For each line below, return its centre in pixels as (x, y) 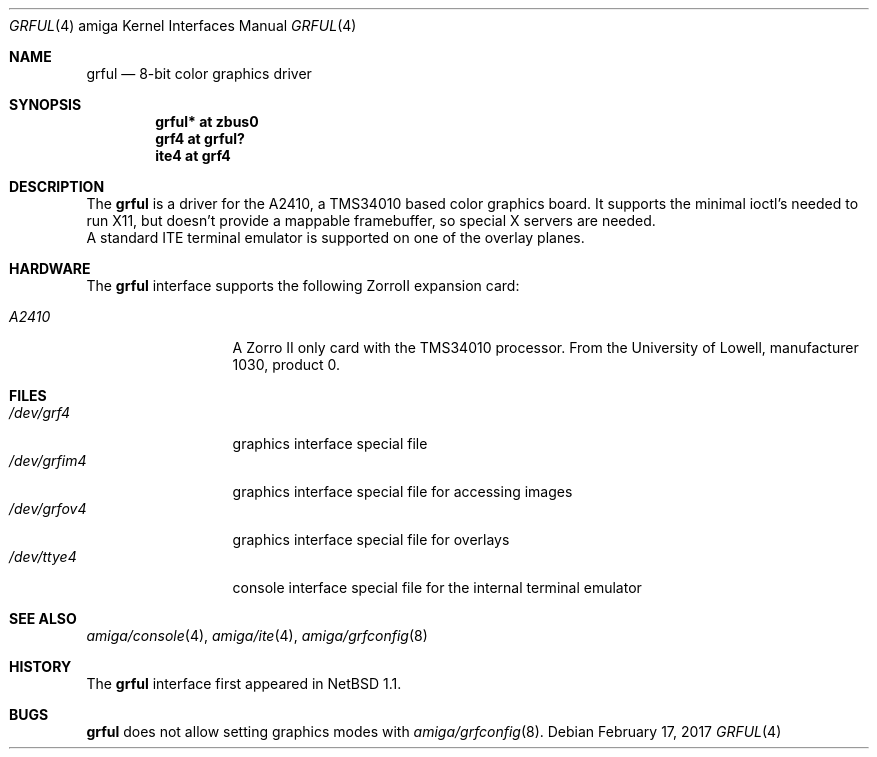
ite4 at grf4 (193, 155)
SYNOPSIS (45, 104)
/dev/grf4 (40, 412)
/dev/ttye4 (43, 556)
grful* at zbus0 (207, 121)
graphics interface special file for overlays (371, 539)
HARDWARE (50, 268)
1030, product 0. (286, 364)
